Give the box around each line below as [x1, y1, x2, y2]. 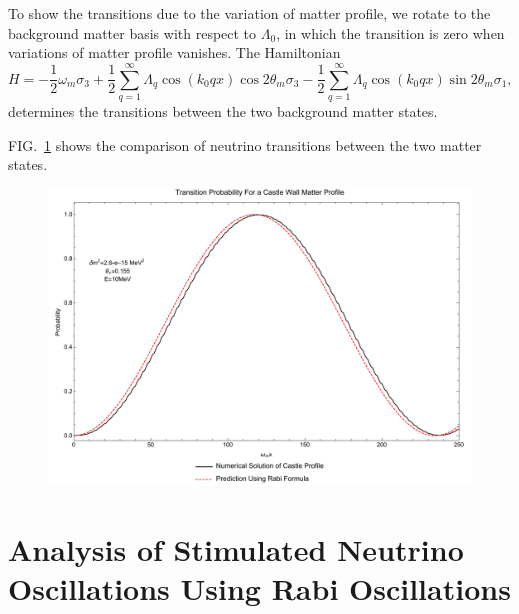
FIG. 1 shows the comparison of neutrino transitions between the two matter [8, 134, 482, 155]
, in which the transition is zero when [276, 22, 505, 43]
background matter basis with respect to [8, 22, 257, 43]
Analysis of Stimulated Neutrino [8, 528, 464, 569]
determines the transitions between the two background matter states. [8, 100, 438, 121]
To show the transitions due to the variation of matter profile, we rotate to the [8, 3, 491, 23]
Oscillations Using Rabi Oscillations [8, 567, 511, 608]
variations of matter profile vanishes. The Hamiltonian [8, 42, 341, 63]
